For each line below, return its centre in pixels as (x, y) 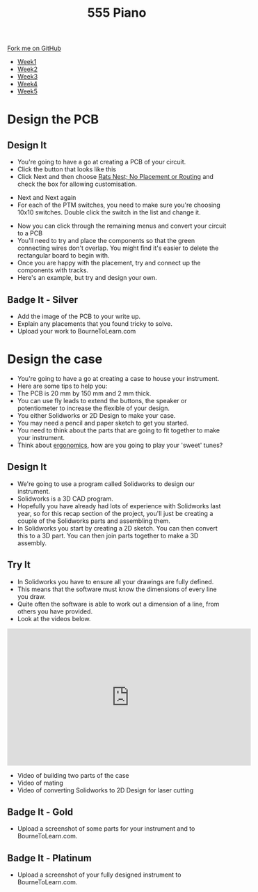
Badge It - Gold (40, 812)
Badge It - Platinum (49, 858)
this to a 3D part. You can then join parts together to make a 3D (108, 535)
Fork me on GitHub (34, 48)
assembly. (32, 543)
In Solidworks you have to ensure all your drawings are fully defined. (115, 581)
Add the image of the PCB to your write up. (79, 316)
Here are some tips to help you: (62, 386)
